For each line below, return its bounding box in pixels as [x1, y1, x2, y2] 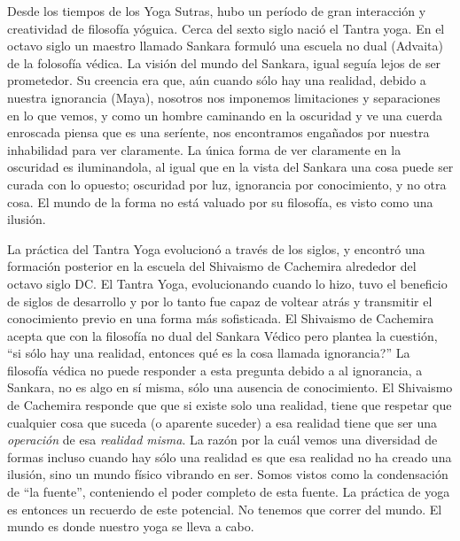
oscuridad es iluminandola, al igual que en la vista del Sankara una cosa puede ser [7, 158, 454, 176]
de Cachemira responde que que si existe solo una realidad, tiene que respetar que [7, 396, 452, 414]
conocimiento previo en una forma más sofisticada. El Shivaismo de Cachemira [7, 309, 434, 328]
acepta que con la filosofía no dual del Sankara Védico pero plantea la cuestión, [7, 326, 438, 344]
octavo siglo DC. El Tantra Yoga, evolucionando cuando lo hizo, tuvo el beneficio [7, 274, 448, 292]
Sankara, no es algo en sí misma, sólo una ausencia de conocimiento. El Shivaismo [7, 378, 453, 397]
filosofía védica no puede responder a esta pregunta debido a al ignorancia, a [7, 360, 423, 379]
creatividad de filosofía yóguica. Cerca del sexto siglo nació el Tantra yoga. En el [7, 19, 445, 37]
